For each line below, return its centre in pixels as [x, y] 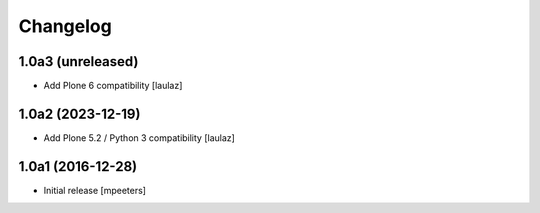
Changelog [65, 26]
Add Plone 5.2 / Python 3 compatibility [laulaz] [139, 137]
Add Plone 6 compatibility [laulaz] [113, 86]
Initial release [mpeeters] [95, 190]
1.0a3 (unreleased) [78, 61]
